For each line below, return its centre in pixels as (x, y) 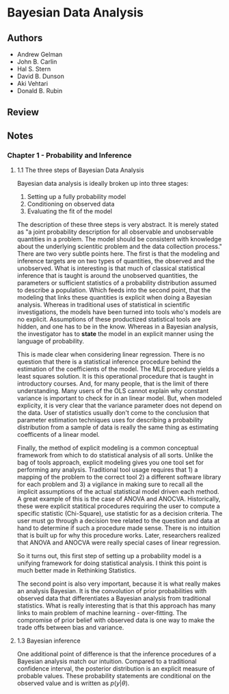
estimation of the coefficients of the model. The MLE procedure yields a (118, 369)
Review (23, 112)
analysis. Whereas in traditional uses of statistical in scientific (103, 305)
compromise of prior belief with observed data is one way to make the (116, 620)
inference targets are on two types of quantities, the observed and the (116, 261)
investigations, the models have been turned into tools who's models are (119, 312)
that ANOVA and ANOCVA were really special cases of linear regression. (119, 542)
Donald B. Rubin (40, 91)
